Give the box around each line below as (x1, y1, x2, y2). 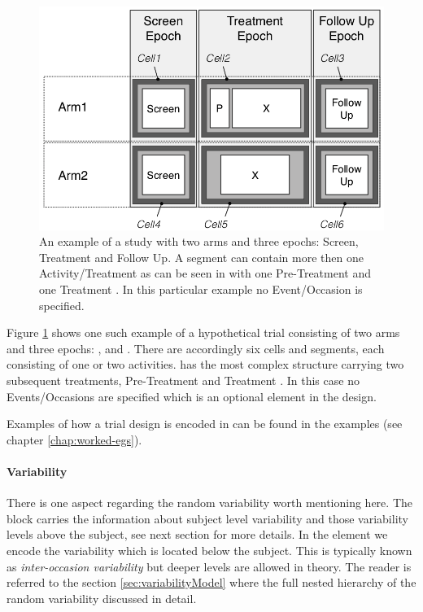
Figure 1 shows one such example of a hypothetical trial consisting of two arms (7, 324, 400, 341)
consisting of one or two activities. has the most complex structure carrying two (7, 356, 404, 373)
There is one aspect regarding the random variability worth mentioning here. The (7, 494, 412, 511)
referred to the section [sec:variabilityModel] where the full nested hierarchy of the (7, 574, 416, 591)
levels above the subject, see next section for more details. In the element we (7, 526, 388, 543)
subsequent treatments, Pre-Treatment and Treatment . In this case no (7, 372, 360, 389)
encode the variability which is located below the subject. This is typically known (7, 541, 412, 558)
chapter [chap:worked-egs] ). (7, 431, 142, 448)
